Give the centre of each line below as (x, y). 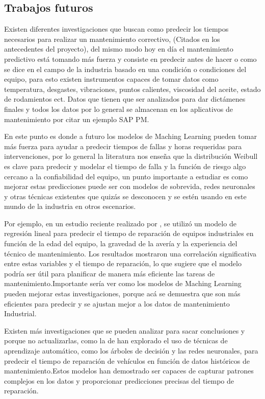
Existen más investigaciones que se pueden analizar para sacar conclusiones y (125, 330)
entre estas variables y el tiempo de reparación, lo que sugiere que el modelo (123, 263)
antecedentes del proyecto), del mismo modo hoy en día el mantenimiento (119, 49)
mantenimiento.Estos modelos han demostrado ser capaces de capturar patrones (129, 371)
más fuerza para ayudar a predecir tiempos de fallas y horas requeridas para (123, 146)
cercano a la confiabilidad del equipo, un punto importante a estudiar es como (126, 176)
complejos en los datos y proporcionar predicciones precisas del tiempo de (119, 380)
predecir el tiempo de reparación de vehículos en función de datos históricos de (127, 360)
